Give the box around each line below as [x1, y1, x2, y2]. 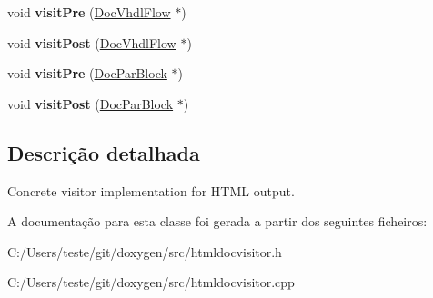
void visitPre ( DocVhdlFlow [7, 3, 171, 21]
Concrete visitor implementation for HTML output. [7, 181, 295, 200]
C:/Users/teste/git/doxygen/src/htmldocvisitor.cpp [7, 273, 295, 292]
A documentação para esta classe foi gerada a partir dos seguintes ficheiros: [7, 212, 428, 231]
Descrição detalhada [7, 138, 200, 166]
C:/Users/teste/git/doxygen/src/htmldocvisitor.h [7, 242, 282, 261]
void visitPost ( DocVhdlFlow [7, 33, 176, 52]
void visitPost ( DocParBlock [7, 94, 174, 113]
